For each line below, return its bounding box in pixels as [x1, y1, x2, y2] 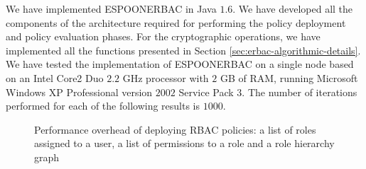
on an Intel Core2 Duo [6, 70, 104, 85]
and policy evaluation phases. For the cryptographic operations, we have [6, 29, 321, 44]
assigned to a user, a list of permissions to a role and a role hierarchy [34, 136, 335, 151]
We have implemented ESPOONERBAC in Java [6, 1, 217, 16]
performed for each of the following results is [6, 98, 200, 113]
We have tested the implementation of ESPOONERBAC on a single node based [6, 57, 354, 71]
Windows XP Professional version [6, 84, 153, 99]
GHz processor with [122, 70, 209, 85]
